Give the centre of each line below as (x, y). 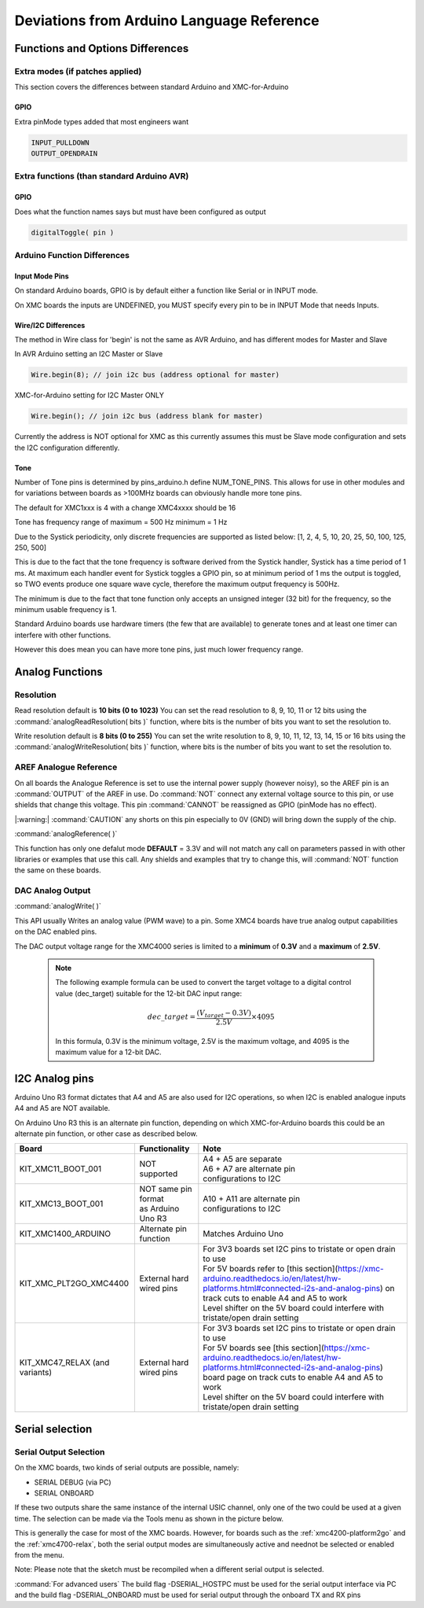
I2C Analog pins (54, 1078)
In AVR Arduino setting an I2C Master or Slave (89, 354)
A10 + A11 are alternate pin (252, 1199)
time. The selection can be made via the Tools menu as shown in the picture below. (149, 1518)
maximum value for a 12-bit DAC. (108, 1052)
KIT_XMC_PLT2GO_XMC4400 (74, 1284)
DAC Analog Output (53, 891)
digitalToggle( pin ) (73, 232)
